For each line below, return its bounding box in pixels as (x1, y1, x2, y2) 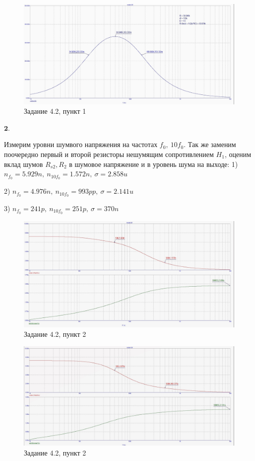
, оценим (224, 149, 252, 159)
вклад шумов (4, 158, 43, 169)
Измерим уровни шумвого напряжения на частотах (4, 139, 158, 150)
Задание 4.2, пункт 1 (24, 106, 86, 116)
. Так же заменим (184, 139, 236, 150)
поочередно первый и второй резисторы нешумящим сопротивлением (4, 149, 214, 159)
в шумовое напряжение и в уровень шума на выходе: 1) (69, 158, 238, 169)
